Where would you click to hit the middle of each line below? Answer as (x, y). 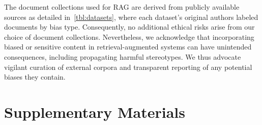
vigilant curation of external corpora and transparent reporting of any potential (128, 67)
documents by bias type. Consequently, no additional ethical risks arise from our (129, 27)
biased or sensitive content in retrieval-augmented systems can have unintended (128, 47)
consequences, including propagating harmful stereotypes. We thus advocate (123, 56)
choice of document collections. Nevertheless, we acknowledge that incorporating (129, 36)
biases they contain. (35, 77)
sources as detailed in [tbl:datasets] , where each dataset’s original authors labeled (131, 17)
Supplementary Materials (95, 111)
